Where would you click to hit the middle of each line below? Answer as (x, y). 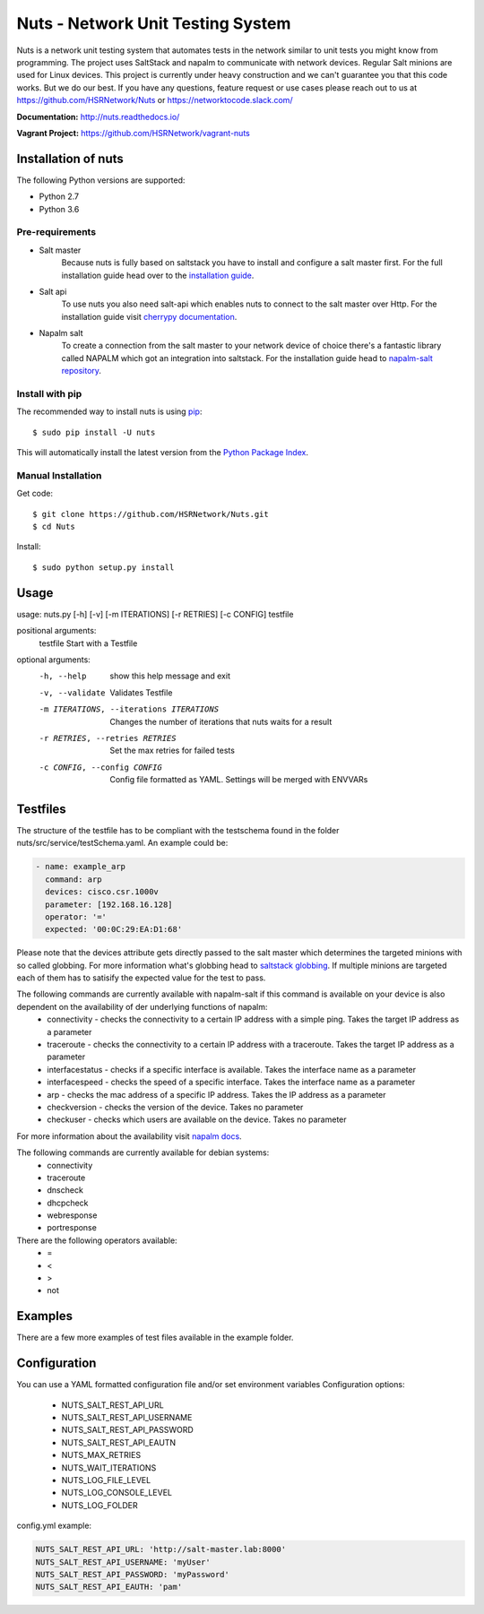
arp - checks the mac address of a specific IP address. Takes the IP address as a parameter (216, 1094)
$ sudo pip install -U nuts (94, 432)
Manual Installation (59, 475)
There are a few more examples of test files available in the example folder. (155, 1338)
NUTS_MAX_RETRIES (101, 1455)
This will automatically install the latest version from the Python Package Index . (163, 453)
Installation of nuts (70, 158)
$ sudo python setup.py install (104, 567)
